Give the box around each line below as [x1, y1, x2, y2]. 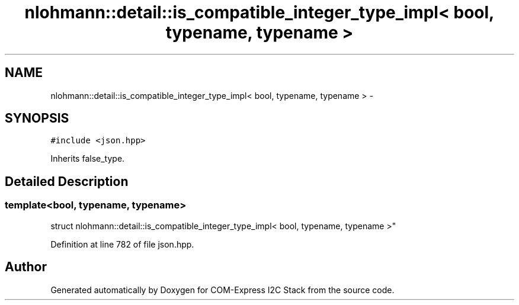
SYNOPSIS [5, 111, 69, 126]
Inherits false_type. [50, 153, 125, 164]
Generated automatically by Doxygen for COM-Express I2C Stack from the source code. [50, 284, 395, 295]
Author [5, 259, 47, 275]
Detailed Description [5, 174, 129, 189]
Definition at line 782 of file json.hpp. [50, 239, 194, 249]
